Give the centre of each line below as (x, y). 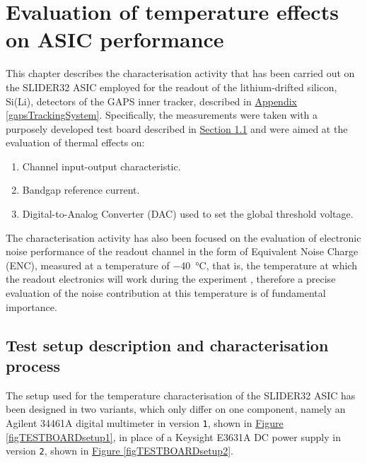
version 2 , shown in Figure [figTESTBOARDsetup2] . (120, 451)
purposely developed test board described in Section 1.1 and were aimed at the (177, 128)
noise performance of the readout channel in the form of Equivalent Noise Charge (182, 251)
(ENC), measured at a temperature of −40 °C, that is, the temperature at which (181, 265)
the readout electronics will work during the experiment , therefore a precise (171, 279)
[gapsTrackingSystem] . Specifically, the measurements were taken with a (162, 115)
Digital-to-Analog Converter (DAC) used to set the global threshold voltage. (188, 214)
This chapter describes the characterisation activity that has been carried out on (180, 73)
